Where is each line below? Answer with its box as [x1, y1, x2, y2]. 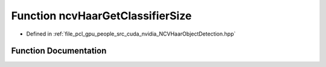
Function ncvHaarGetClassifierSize [11, 9, 192, 22]
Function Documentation [11, 46, 107, 56]
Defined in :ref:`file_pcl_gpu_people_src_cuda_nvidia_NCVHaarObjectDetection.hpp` [26, 30, 236, 37]
